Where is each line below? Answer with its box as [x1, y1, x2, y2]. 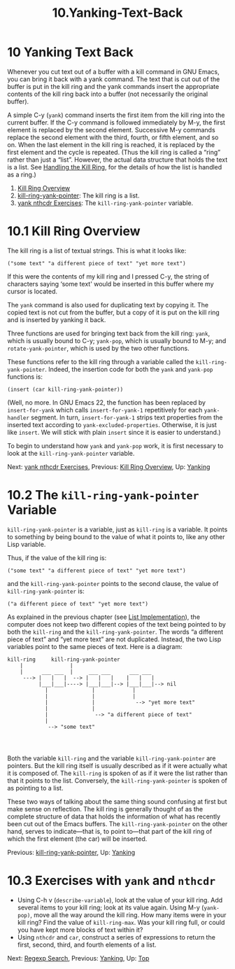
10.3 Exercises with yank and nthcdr [7, 873, 216, 888]
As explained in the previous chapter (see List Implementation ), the [7, 613, 201, 621]
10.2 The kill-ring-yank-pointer [7, 487, 199, 503]
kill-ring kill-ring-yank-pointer [7, 656, 120, 663]
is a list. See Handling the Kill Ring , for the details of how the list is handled [7, 162, 222, 171]
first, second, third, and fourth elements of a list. [17, 940, 157, 949]
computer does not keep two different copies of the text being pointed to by [7, 620, 226, 628]
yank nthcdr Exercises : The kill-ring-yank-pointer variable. [17, 198, 194, 207]
